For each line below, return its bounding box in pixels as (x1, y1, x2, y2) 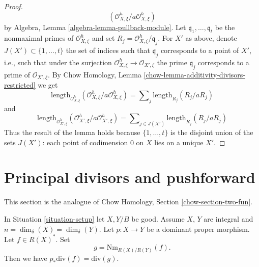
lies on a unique (154, 137, 204, 147)
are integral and (204, 213, 253, 224)
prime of (4, 69, 30, 79)
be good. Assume (131, 213, 185, 224)
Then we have (4, 252, 47, 263)
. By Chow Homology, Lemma (48, 69, 142, 79)
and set (92, 33, 115, 43)
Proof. (4, 1, 23, 11)
